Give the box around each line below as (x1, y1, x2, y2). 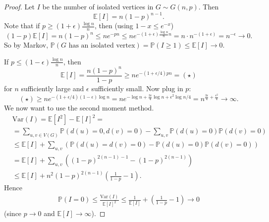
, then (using (94, 20, 133, 31)
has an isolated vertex (68, 42, 135, 50)
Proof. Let (4, 1, 35, 11)
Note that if (4, 20, 40, 31)
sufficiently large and (21, 83, 84, 93)
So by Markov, (4, 40, 49, 50)
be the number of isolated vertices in (42, 1, 154, 11)
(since (4, 208, 22, 219)
